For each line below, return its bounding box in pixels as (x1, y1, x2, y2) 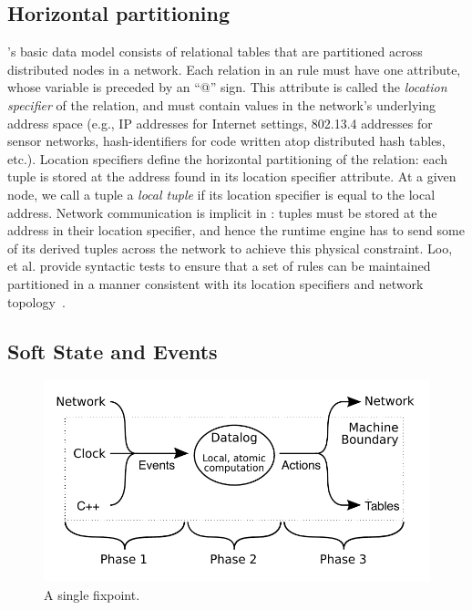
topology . (7, 292, 66, 311)
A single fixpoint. (44, 584, 140, 604)
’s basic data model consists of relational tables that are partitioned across (7, 42, 423, 61)
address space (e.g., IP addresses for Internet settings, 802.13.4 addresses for (7, 113, 433, 132)
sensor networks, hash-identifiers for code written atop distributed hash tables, (7, 131, 446, 150)
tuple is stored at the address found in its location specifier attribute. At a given (7, 167, 457, 186)
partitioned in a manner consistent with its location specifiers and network (7, 274, 424, 293)
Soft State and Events (7, 336, 218, 365)
